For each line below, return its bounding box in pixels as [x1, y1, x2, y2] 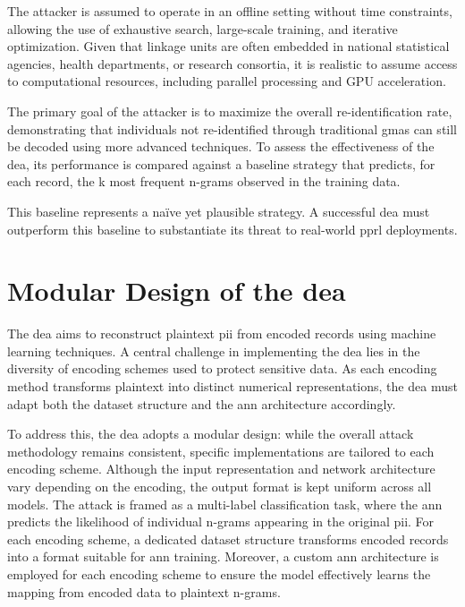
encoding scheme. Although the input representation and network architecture [7, 459, 435, 478]
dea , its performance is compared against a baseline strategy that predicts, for [7, 154, 435, 173]
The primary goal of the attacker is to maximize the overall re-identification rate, [7, 101, 452, 120]
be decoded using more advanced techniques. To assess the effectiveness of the [7, 137, 435, 156]
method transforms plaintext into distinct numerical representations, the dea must [7, 377, 458, 396]
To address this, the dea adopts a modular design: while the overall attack [7, 424, 414, 443]
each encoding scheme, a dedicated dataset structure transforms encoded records [7, 529, 449, 548]
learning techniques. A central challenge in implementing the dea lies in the [7, 341, 420, 360]
